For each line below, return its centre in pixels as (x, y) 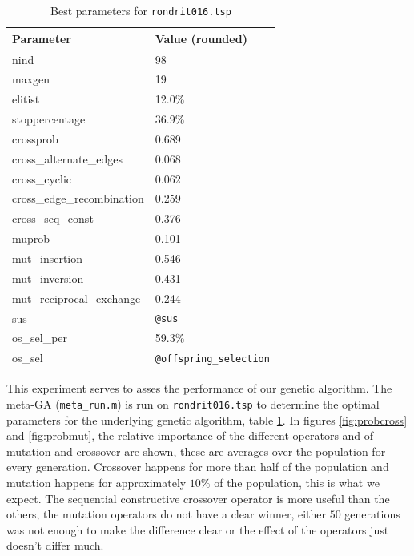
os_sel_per (40, 338)
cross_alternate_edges (67, 158)
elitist (26, 99)
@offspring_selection (212, 359)
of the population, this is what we (297, 482)
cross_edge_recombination (78, 198)
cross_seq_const (53, 218)
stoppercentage (49, 119)
